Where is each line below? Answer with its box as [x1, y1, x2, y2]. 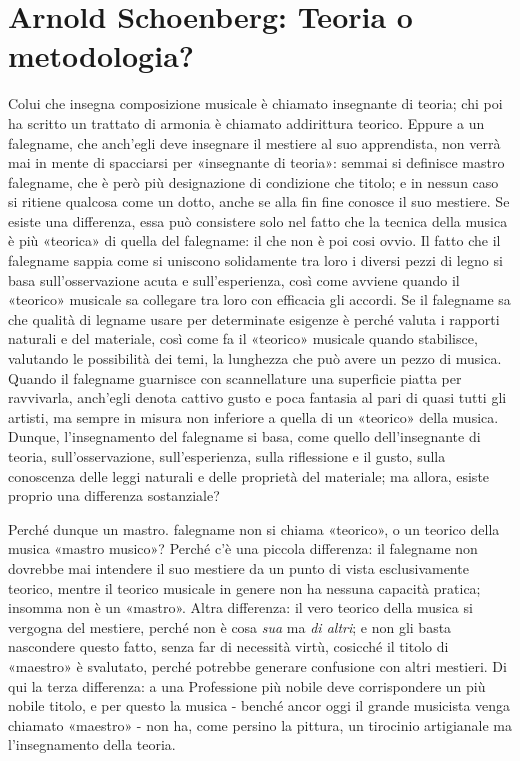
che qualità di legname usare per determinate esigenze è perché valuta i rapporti [8, 308, 500, 329]
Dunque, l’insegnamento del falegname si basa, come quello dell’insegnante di [8, 426, 481, 447]
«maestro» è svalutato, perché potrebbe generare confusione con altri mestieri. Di [8, 655, 507, 676]
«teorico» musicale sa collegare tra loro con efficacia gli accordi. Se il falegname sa [8, 289, 511, 310]
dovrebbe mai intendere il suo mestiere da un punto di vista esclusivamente [8, 557, 469, 578]
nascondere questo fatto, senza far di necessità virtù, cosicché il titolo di [8, 636, 449, 657]
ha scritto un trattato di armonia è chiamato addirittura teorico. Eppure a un [8, 112, 485, 133]
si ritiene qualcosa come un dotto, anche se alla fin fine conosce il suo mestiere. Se [8, 191, 510, 212]
